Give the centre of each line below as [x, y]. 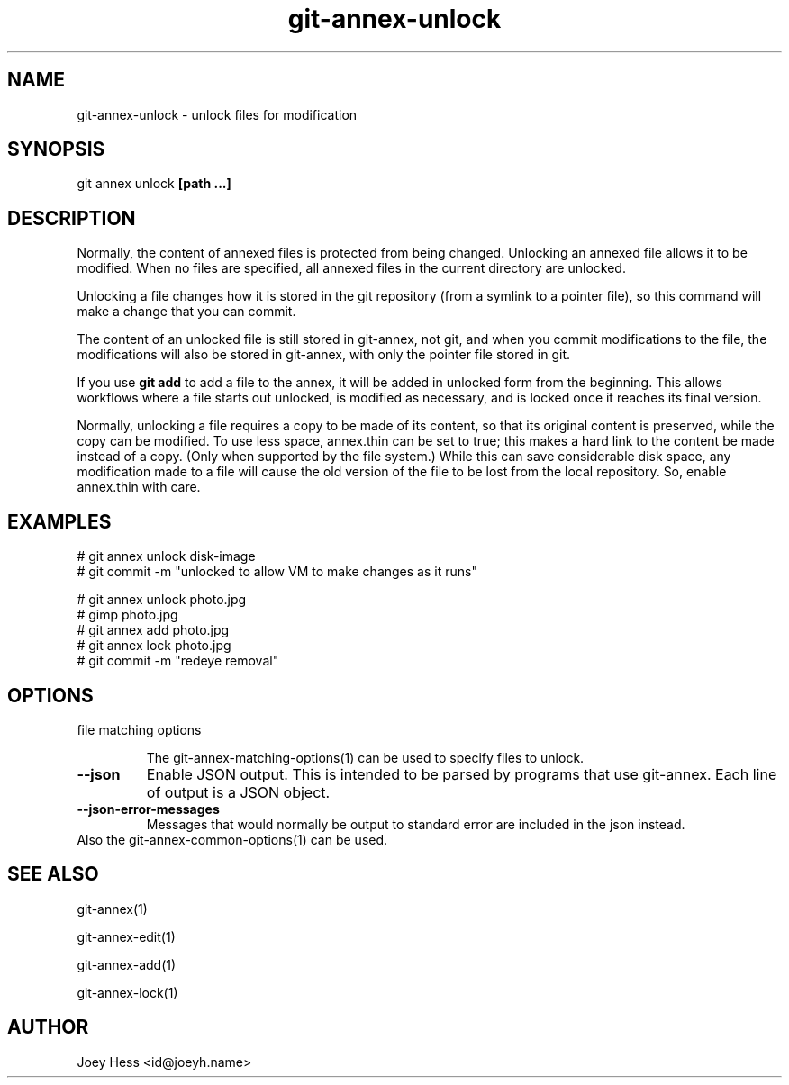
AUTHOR [48, 1027]
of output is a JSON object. [238, 792]
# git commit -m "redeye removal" [178, 661]
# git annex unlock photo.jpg [162, 600]
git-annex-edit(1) [126, 936]
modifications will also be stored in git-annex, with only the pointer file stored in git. [324, 355]
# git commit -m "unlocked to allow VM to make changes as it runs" [277, 572]
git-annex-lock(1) [127, 992]
